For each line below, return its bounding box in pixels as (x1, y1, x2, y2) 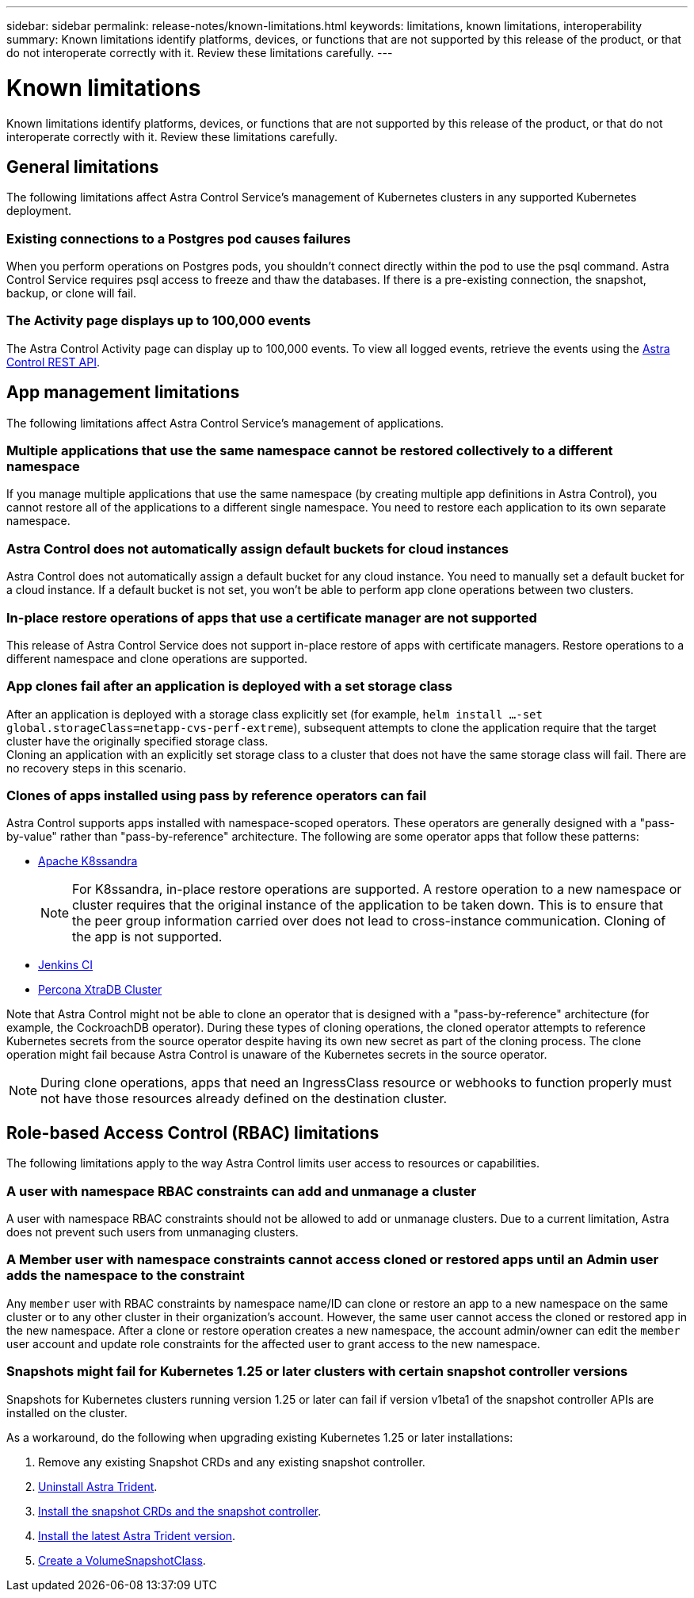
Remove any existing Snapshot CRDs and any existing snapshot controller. (38, 1454, 425, 1469)
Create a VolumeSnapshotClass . (38, 1553, 206, 1567)
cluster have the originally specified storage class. (6, 734, 269, 748)
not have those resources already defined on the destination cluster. (40, 1090, 448, 1107)
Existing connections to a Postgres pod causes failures (6, 230, 351, 247)
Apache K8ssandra (38, 854, 138, 868)
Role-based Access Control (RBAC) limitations (6, 1122, 379, 1143)
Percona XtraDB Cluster (38, 983, 162, 997)
